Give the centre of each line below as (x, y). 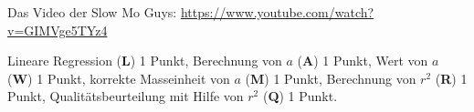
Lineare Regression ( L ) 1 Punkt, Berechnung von (145, 61)
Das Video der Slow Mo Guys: (92, 12)
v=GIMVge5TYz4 (58, 30)
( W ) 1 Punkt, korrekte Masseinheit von (119, 78)
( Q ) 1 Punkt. (300, 96)
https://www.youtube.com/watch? (277, 12)
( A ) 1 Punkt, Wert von (363, 61)
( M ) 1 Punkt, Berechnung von (331, 78)
